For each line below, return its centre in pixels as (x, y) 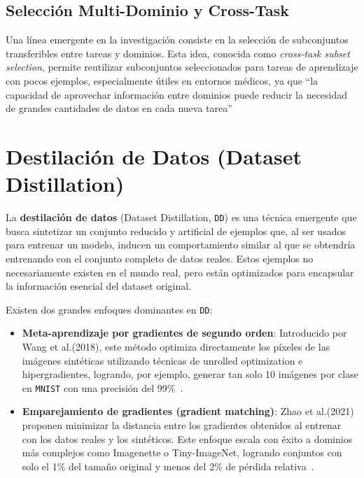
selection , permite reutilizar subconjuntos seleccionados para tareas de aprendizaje (182, 67)
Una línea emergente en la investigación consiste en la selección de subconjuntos (177, 40)
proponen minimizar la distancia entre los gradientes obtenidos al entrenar (182, 424)
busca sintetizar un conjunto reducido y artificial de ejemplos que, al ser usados (176, 231)
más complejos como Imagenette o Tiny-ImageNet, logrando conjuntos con (182, 452)
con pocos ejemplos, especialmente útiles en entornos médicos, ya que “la (162, 80)
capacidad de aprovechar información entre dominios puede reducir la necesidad (177, 94)
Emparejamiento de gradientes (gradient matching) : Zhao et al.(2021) (188, 411)
